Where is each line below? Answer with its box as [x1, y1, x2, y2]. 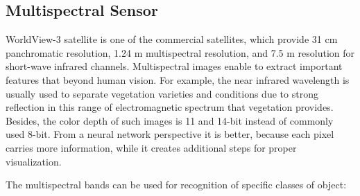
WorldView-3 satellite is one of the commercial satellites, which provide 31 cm [6, 32, 338, 46]
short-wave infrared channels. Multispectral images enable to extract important [6, 59, 343, 73]
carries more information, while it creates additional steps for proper [6, 140, 297, 154]
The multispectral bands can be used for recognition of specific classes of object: [6, 177, 347, 192]
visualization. [6, 154, 62, 168]
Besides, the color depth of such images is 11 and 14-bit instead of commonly [6, 113, 334, 127]
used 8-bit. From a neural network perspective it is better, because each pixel [6, 127, 334, 141]
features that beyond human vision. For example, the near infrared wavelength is [6, 72, 350, 87]
